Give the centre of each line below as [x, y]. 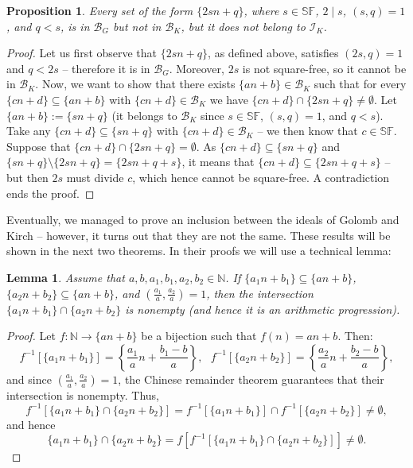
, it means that [218, 162]
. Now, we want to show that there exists [135, 84]
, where [261, 10]
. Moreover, [197, 68]
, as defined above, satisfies [273, 53]
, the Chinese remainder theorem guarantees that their [251, 379]
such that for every [360, 84]
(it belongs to [144, 115]
